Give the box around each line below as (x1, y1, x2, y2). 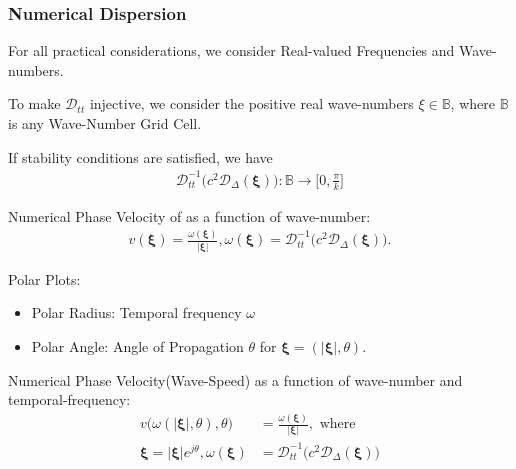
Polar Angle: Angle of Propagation (31, 335, 244, 356)
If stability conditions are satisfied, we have (8, 146, 273, 167)
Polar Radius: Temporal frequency (31, 302, 242, 323)
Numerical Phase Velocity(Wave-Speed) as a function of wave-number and (8, 369, 463, 390)
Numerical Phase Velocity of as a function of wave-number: (8, 205, 371, 226)
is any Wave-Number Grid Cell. (8, 113, 202, 133)
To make (8, 93, 61, 114)
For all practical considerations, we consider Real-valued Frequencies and (8, 40, 455, 61)
